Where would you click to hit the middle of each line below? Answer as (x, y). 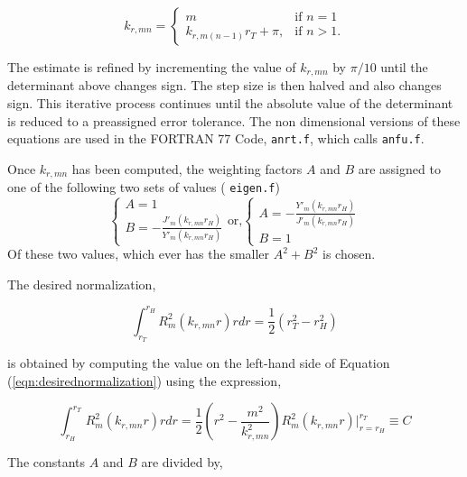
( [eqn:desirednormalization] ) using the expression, (145, 380)
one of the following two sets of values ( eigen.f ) (144, 187)
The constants (47, 462)
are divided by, (182, 462)
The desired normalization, (82, 284)
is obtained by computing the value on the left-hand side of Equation (199, 363)
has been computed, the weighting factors (187, 168)
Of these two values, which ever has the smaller (139, 254)
